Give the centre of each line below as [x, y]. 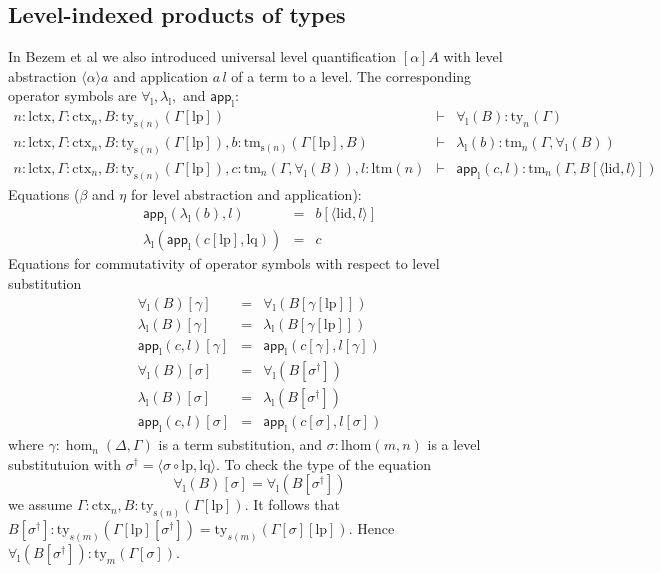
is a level [454, 444]
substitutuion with [64, 463]
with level [473, 56]
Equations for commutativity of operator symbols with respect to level [224, 263]
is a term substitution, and [240, 444]
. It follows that [292, 504]
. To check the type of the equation [324, 463]
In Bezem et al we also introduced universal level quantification [202, 56]
